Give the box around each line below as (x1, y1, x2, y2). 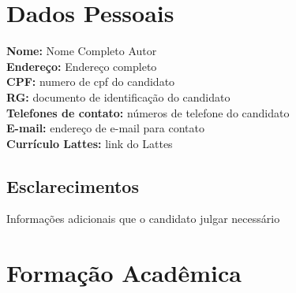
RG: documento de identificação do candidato (6, 88, 230, 105)
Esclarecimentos (6, 173, 139, 198)
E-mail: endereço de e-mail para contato (6, 120, 204, 136)
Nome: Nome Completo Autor (6, 43, 157, 59)
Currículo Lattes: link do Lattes (6, 135, 173, 151)
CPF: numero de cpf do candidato (6, 73, 175, 90)
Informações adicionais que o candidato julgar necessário (6, 210, 280, 227)
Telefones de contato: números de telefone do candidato (6, 104, 290, 121)
